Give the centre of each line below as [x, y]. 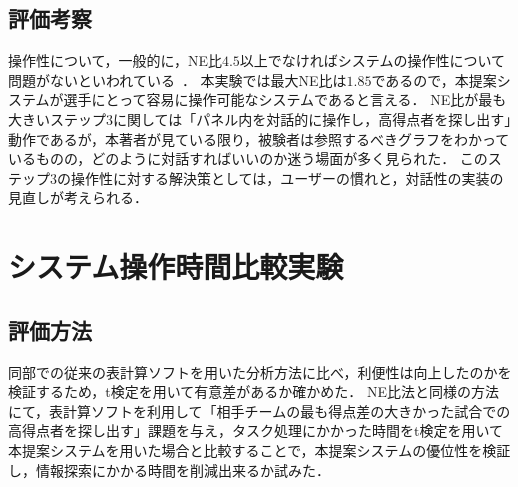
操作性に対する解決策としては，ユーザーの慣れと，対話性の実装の [287, 177]
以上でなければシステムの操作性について [372, 60]
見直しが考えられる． [78, 197]
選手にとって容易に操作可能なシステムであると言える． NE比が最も [285, 99]
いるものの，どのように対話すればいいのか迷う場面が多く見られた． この [248, 158]
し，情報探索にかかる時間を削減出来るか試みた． [169, 469]
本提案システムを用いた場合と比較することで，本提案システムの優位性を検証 [259, 449]
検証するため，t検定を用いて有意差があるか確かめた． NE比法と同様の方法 [254, 391]
